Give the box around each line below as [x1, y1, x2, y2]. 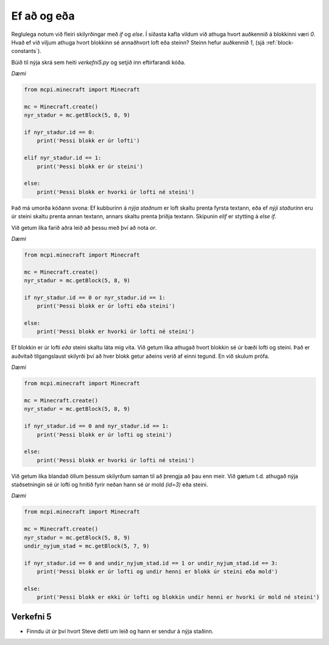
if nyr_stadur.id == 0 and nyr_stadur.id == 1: [24, 422, 169, 430]
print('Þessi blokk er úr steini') [37, 163, 143, 170]
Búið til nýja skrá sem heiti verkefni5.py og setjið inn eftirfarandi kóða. [11, 59, 186, 66]
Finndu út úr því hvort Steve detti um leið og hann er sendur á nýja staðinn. [26, 627, 214, 635]
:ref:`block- [266, 38, 294, 46]
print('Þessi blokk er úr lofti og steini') [37, 431, 172, 438]
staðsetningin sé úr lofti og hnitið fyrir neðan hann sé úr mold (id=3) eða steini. [11, 481, 208, 488]
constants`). [11, 48, 42, 55]
